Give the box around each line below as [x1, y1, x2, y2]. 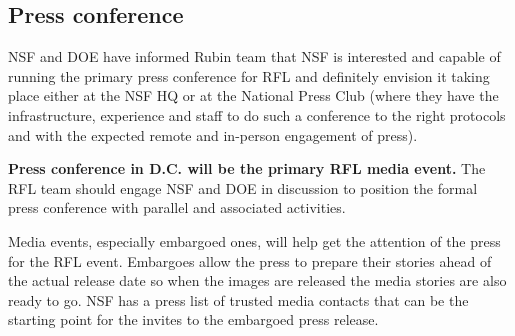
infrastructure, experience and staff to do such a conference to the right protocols [8, 104, 506, 125]
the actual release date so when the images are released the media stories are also [8, 270, 507, 291]
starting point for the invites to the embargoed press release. [8, 309, 379, 330]
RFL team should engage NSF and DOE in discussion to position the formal [8, 177, 478, 198]
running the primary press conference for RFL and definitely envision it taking [8, 65, 490, 86]
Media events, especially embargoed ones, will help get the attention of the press [8, 230, 501, 251]
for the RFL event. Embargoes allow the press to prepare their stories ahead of [8, 250, 492, 271]
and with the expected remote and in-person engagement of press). [8, 124, 418, 145]
